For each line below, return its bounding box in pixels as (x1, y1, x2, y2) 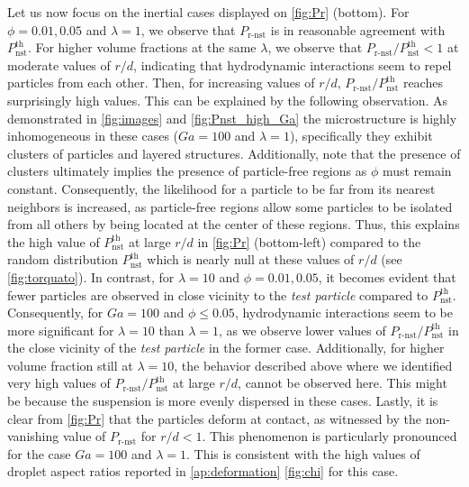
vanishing (7, 427, 59, 446)
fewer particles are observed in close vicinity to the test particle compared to (7, 285, 428, 304)
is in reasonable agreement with (270, 20, 446, 39)
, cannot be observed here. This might (238, 373, 447, 392)
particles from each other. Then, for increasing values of (7, 73, 315, 92)
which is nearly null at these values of (147, 250, 355, 269)
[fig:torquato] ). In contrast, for (7, 267, 175, 286)
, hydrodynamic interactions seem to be (234, 303, 453, 322)
